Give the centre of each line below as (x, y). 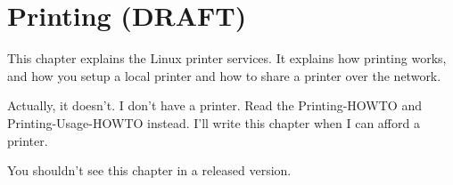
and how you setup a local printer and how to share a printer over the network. (224, 75)
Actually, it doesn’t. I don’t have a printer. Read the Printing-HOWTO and (214, 105)
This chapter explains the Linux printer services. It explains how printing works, (227, 58)
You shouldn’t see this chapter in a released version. (149, 170)
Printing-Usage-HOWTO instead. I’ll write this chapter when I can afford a (214, 122)
